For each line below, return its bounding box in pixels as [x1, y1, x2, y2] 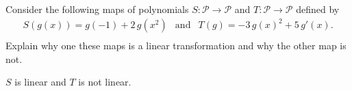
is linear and [14, 75, 66, 89]
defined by [296, 2, 340, 16]
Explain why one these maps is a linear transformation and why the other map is [5, 38, 347, 53]
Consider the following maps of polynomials [5, 2, 189, 16]
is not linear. [78, 75, 131, 89]
